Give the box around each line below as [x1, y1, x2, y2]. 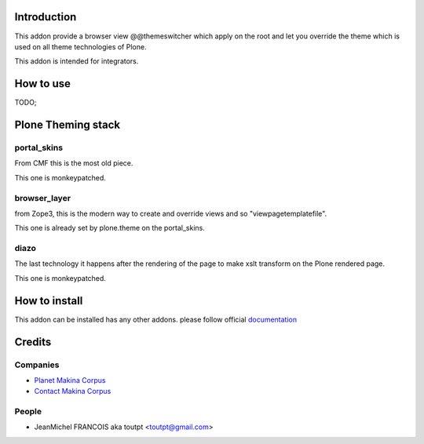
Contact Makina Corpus [34, 387, 111, 396]
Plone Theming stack [14, 118, 121, 132]
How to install [14, 294, 83, 308]
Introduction [14, 10, 77, 24]
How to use [14, 77, 71, 90]
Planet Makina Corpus [34, 375, 106, 384]
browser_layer [14, 192, 71, 203]
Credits [14, 335, 52, 348]
